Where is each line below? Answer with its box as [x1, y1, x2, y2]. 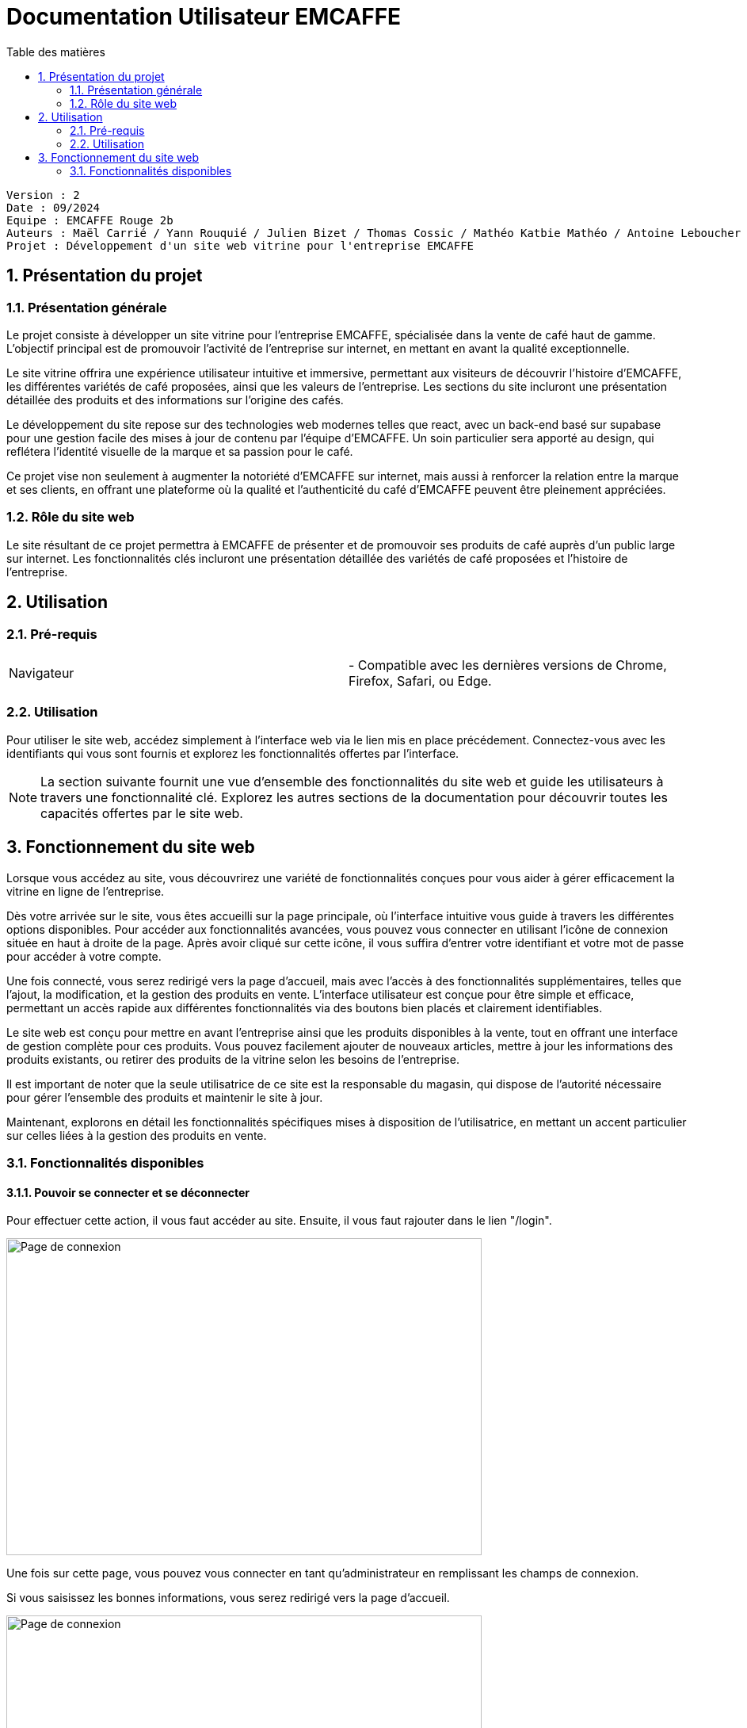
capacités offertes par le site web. [40, 805, 243, 821]
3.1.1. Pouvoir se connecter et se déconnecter [6, 1185, 250, 1199]
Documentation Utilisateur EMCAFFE [6, 3, 402, 30]
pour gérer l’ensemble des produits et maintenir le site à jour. [6, 1090, 323, 1104]
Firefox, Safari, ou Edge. [349, 672, 492, 689]
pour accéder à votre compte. [6, 949, 162, 963]
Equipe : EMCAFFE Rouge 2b [6, 213, 173, 227]
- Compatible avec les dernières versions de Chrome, [349, 656, 667, 673]
